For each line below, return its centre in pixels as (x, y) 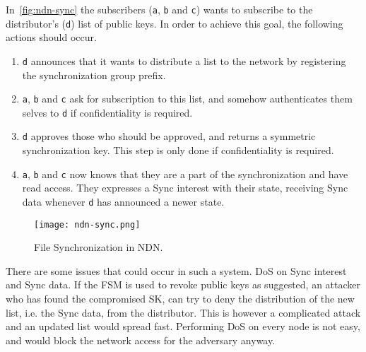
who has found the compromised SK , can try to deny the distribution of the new (180, 299)
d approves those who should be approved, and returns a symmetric (169, 136)
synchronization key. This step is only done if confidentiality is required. (178, 150)
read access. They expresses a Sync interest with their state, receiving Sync (185, 188)
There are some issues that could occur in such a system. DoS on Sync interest (176, 270)
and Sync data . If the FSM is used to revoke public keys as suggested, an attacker (183, 284)
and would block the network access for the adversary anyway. (141, 340)
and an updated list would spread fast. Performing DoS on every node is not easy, (183, 326)
